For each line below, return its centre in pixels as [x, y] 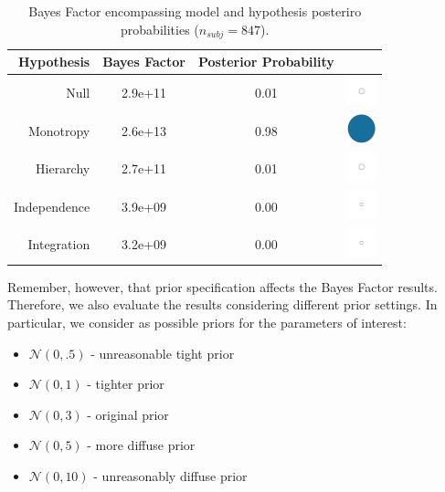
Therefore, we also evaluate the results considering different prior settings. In [222, 304]
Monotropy [59, 130]
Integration [59, 244]
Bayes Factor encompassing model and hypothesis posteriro [195, 11]
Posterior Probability [266, 62]
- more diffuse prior [141, 445]
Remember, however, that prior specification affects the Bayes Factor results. [222, 286]
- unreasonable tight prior [163, 353]
